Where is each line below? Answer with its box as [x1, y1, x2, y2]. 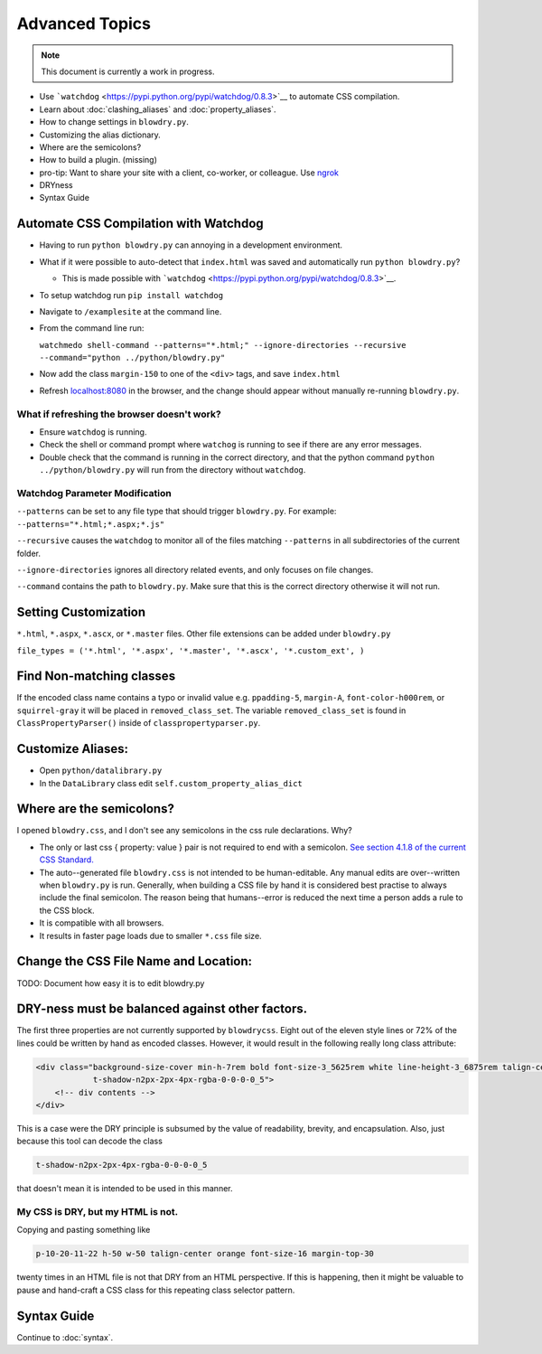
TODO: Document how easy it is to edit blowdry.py [16, 977, 205, 989]
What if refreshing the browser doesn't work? [16, 408, 221, 420]
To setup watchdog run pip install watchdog [39, 289, 224, 300]
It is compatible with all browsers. [39, 917, 164, 928]
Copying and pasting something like [16, 1225, 151, 1236]
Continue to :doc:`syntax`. [16, 1331, 114, 1342]
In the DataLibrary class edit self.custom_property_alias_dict [39, 777, 303, 788]
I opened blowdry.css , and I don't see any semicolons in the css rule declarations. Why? [16, 825, 352, 836]
